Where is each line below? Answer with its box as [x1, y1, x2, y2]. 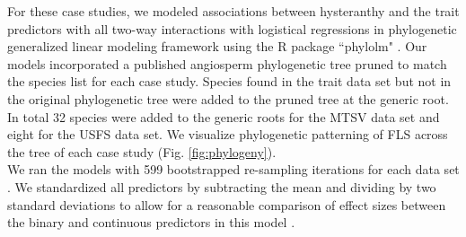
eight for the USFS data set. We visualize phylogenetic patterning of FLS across [7, 125, 448, 144]
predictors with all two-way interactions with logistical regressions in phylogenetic [7, 19, 457, 38]
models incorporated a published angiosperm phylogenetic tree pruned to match [7, 54, 447, 73]
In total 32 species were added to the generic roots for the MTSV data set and [7, 107, 440, 126]
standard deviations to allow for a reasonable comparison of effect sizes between [7, 195, 446, 214]
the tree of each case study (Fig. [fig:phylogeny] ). [7, 142, 277, 161]
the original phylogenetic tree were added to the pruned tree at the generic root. [7, 89, 449, 108]
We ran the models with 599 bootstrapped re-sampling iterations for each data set [7, 160, 460, 179]
